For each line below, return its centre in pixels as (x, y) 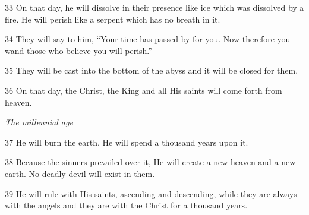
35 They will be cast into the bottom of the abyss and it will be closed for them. (152, 70)
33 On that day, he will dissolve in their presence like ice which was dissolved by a (154, 7)
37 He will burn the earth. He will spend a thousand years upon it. (127, 142)
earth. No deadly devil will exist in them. (80, 173)
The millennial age (39, 122)
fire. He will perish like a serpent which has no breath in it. (113, 19)
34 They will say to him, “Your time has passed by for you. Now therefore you (148, 39)
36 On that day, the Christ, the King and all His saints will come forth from (144, 90)
